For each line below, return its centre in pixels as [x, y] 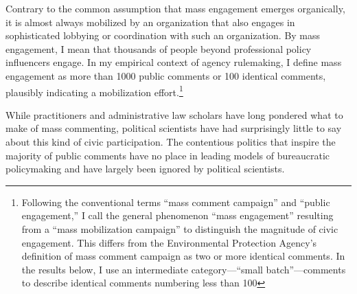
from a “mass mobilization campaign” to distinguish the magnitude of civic [180, 228]
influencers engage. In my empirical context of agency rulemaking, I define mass [174, 62]
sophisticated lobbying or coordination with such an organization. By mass [163, 35]
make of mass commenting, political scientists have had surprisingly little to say [174, 128]
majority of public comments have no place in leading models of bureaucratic [168, 155]
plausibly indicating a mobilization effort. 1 [94, 91]
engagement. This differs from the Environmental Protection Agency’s [169, 242]
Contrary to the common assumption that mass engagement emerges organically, [175, 8]
